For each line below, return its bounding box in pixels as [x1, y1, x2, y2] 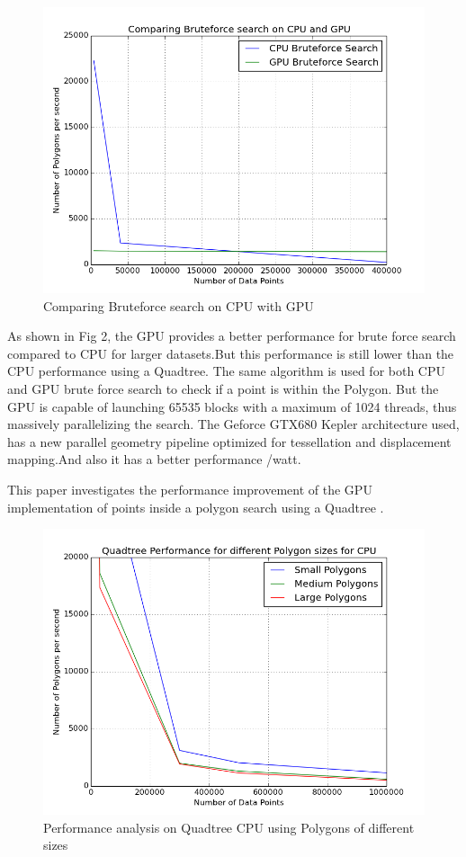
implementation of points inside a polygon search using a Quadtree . [7, 497, 384, 516]
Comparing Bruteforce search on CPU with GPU [43, 296, 314, 315]
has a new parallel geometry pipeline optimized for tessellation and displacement [7, 432, 452, 451]
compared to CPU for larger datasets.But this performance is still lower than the [7, 344, 454, 362]
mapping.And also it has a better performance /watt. [7, 450, 301, 469]
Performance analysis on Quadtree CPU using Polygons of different [43, 817, 415, 836]
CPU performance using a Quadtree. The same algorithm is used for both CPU [7, 362, 446, 380]
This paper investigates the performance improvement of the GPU [7, 479, 372, 498]
